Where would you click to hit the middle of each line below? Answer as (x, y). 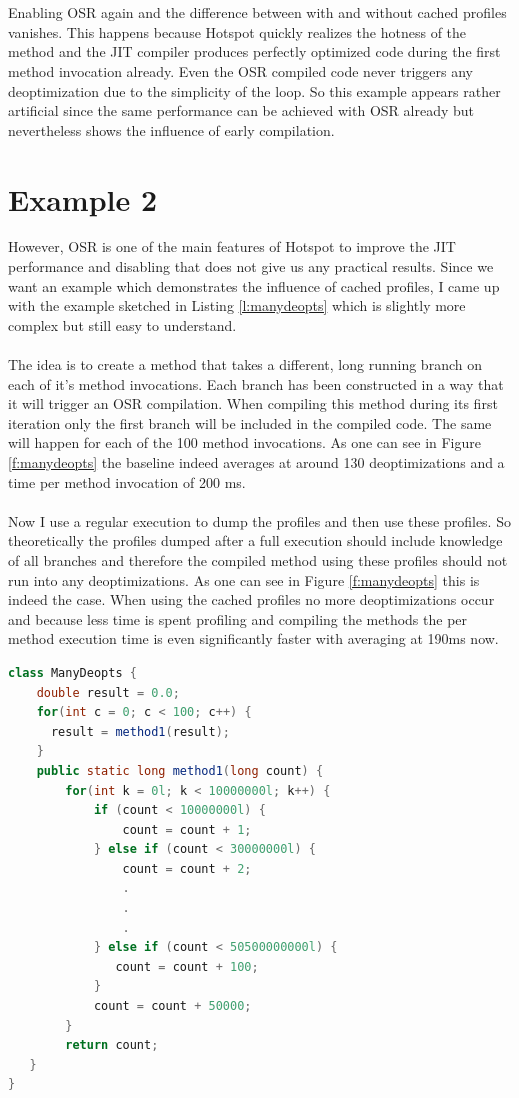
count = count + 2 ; (187, 868)
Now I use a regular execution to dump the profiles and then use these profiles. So (259, 520)
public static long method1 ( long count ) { (180, 770)
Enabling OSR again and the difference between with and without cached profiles (257, 12)
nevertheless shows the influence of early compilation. (171, 129)
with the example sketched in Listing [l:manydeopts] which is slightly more (237, 305)
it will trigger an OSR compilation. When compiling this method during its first (253, 403)
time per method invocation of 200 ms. (127, 481)
